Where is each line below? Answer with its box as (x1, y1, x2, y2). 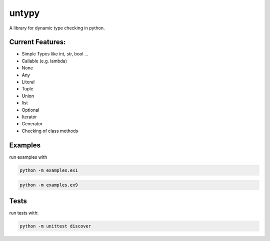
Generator (21, 121, 43, 127)
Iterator (21, 114, 37, 120)
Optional (21, 107, 39, 113)
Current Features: (9, 38, 66, 46)
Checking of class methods (21, 128, 78, 134)
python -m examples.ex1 (19, 167, 78, 173)
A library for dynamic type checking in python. (9, 25, 105, 31)
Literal (21, 79, 35, 85)
